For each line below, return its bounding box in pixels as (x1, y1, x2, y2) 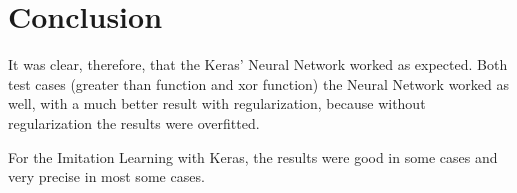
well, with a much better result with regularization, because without (8, 93, 426, 114)
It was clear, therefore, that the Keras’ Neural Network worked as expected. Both (8, 54, 508, 75)
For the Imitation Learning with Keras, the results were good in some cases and (8, 146, 498, 167)
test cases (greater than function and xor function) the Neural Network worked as (8, 73, 510, 94)
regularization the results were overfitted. (8, 112, 260, 133)
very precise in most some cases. (8, 166, 205, 187)
